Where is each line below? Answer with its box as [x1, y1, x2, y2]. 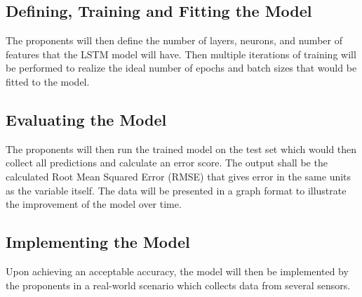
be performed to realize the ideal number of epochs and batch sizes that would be [6, 60, 357, 75]
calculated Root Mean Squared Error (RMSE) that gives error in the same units [6, 169, 351, 183]
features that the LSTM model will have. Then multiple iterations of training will [6, 46, 356, 61]
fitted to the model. [6, 74, 90, 88]
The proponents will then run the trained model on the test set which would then [6, 141, 357, 156]
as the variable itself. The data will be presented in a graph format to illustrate [6, 183, 347, 197]
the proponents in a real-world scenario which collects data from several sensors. [6, 277, 351, 292]
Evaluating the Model [6, 108, 167, 130]
